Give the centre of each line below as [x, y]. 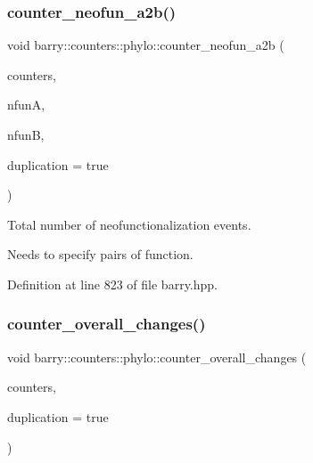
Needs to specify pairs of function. [100, 254]
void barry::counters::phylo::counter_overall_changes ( [157, 357]
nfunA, [26, 105]
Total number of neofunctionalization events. [129, 224]
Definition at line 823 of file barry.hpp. [112, 284]
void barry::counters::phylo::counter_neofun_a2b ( [146, 45]
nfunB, [26, 134]
